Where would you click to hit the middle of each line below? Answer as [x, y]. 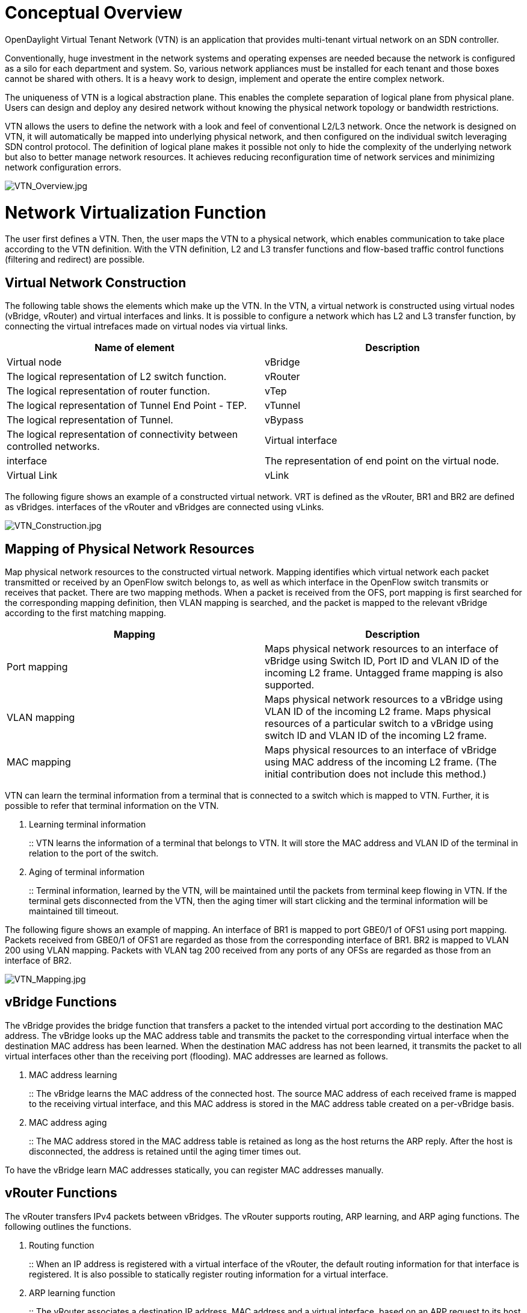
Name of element [134, 348]
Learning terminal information [88, 824]
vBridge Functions [61, 1002]
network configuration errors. [63, 167]
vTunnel [283, 406]
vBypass [284, 420]
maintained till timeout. [74, 911]
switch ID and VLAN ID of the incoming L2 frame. [376, 735]
